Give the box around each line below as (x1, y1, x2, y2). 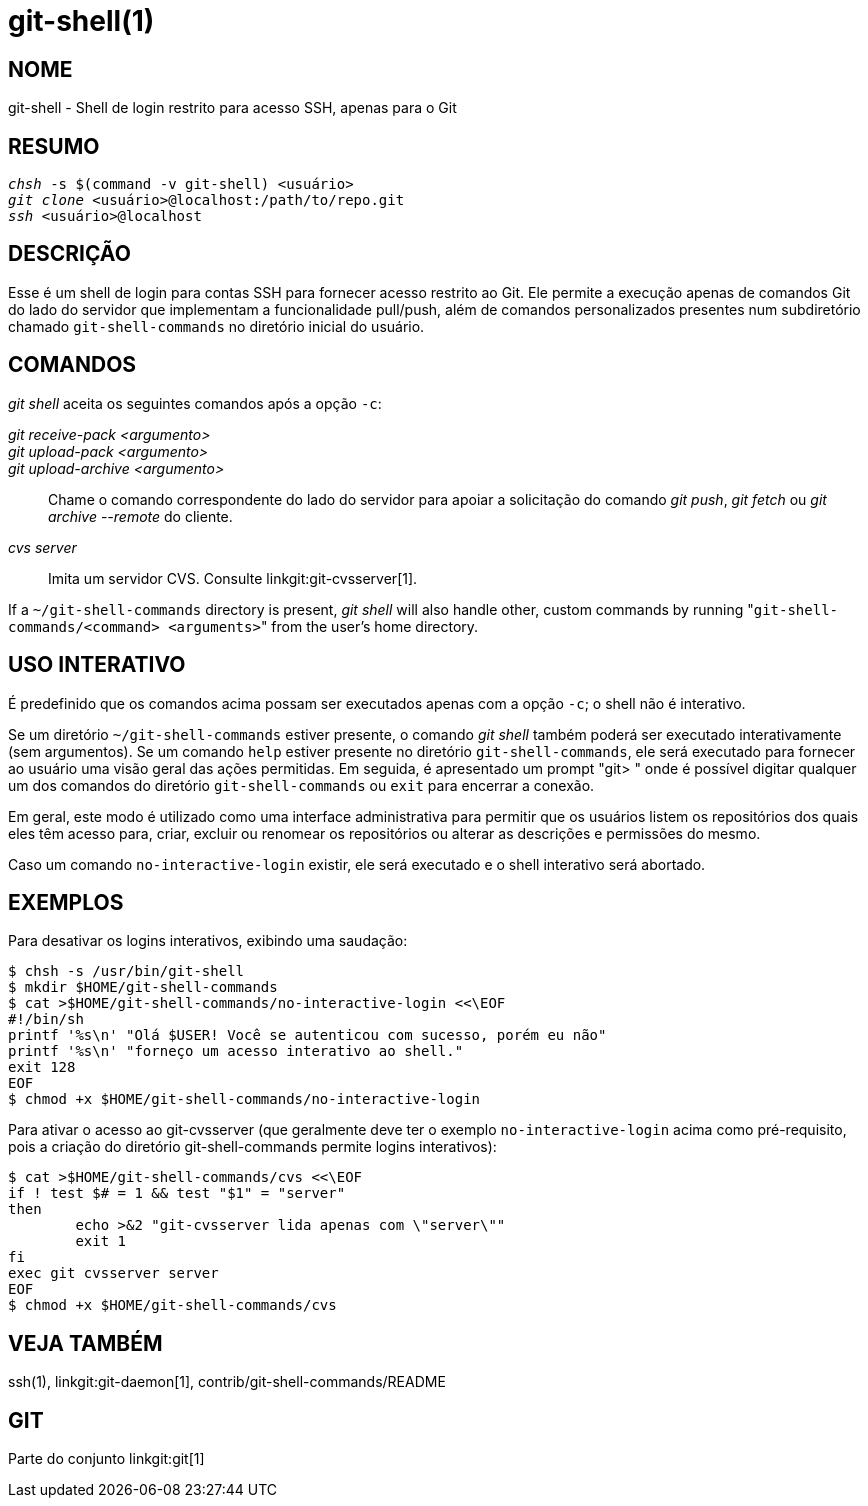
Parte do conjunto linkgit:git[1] (8, 1450, 205, 1468)
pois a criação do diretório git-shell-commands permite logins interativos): (8, 1138, 497, 1156)
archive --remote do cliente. (48, 507, 233, 525)
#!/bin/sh (8, 1011, 84, 1028)
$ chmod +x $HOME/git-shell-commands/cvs (8, 1297, 337, 1314)
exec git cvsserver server (8, 1265, 219, 1282)
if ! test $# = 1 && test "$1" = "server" (8, 1185, 346, 1202)
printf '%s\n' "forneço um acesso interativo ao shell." (8, 1043, 464, 1060)
